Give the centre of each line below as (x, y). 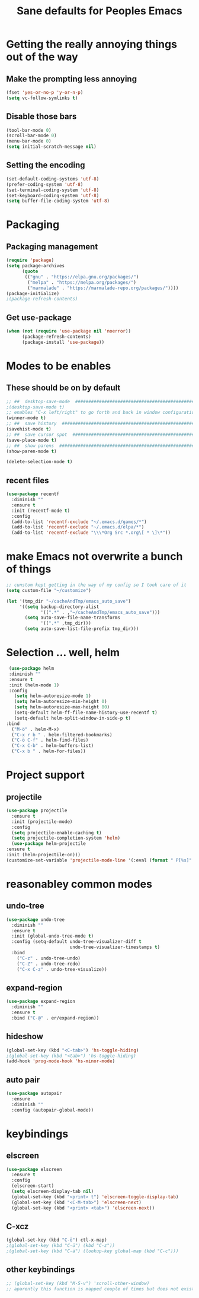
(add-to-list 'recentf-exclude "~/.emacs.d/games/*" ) (79, 522)
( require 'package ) (30, 260)
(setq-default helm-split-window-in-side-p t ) (73, 718)
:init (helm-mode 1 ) (34, 685)
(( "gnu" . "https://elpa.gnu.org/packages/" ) (82, 277)
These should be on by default (63, 388)
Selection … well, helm (63, 653)
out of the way (42, 57)
